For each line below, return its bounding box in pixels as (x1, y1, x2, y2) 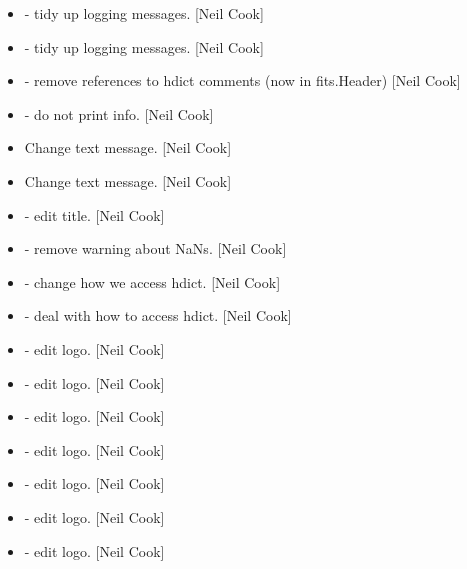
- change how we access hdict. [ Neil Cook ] (24, 271, 281, 292)
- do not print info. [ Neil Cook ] (24, 103, 214, 124)
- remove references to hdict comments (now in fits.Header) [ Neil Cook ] (24, 70, 461, 91)
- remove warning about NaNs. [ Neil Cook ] (24, 238, 287, 259)
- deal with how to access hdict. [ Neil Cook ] (24, 305, 292, 326)
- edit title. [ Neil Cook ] (24, 204, 165, 225)
